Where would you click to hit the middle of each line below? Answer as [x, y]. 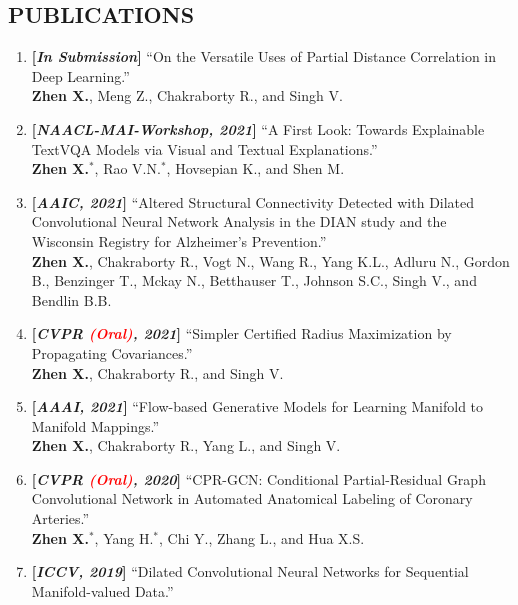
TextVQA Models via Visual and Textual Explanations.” [204, 148]
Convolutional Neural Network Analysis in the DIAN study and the [239, 221]
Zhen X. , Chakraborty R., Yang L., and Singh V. [186, 445]
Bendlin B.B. [71, 299]
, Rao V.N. [127, 168]
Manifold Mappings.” [95, 425]
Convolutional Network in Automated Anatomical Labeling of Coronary [252, 498]
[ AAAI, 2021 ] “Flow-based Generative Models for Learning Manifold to [257, 406]
